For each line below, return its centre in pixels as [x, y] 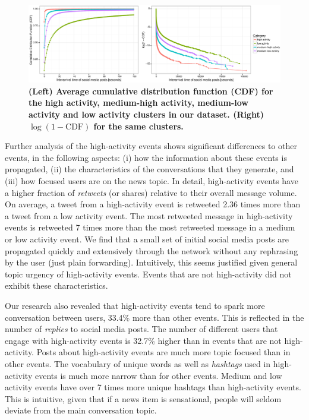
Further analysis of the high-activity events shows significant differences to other [151, 146]
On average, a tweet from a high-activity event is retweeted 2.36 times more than [153, 204]
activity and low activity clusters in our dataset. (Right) [146, 114]
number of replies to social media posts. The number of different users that [141, 329]
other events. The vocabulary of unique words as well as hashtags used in [138, 363]
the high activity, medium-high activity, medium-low [138, 102]
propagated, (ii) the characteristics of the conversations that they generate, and [149, 169]
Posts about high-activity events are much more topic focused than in [163, 352]
